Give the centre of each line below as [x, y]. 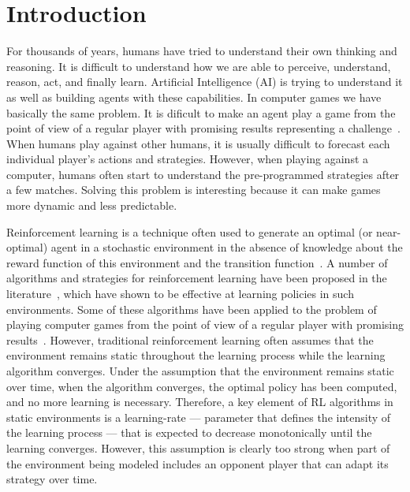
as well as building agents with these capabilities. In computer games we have [194, 97]
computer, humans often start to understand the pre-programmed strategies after [203, 174]
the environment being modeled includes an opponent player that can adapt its [198, 463]
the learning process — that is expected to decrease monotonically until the [189, 432]
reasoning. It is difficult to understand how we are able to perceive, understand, [199, 66]
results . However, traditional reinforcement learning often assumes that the [190, 339]
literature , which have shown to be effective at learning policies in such [180, 294]
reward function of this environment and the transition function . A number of [197, 262]
